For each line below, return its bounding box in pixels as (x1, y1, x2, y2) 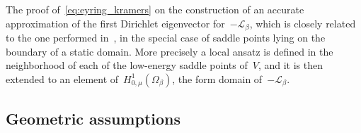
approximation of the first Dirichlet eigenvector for (6, 15, 225, 30)
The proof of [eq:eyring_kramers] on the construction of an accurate (6, 2, 304, 16)
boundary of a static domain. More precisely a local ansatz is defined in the (6, 44, 333, 58)
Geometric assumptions (6, 108, 181, 129)
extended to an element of (6, 71, 119, 86)
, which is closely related (249, 15, 356, 30)
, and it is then (258, 58, 323, 72)
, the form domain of (172, 71, 263, 86)
